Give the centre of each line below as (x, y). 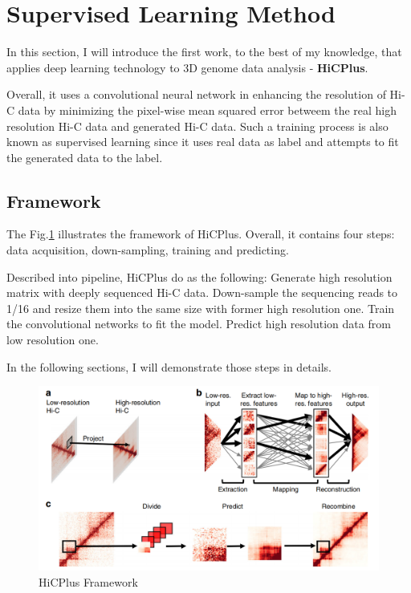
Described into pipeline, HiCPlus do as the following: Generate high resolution (199, 276)
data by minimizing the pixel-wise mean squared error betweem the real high (208, 110)
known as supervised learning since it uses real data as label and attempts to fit (203, 142)
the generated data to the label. (85, 157)
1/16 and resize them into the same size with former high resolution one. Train (201, 308)
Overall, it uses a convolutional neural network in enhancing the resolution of (196, 94)
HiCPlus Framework (88, 582)
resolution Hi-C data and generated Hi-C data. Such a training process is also (197, 126)
